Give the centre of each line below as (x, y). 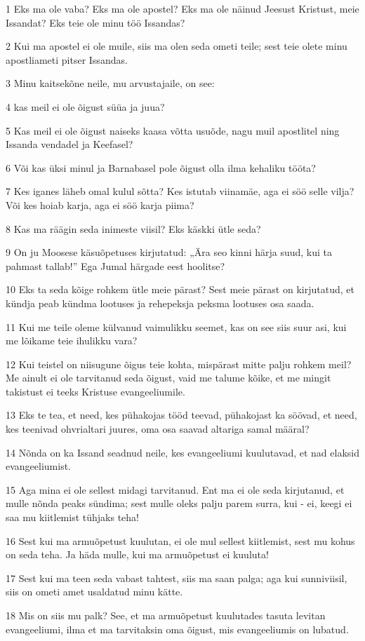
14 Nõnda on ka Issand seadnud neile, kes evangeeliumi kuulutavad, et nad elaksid (182, 452)
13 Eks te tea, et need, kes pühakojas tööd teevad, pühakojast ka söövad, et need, (181, 415)
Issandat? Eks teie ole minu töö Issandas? (95, 22)
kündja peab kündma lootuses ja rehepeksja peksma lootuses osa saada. (160, 303)
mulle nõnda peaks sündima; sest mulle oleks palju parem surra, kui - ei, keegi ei (179, 503)
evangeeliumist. (39, 466)
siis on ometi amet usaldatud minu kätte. (94, 592)
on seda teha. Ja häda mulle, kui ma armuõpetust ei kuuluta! (137, 554)
